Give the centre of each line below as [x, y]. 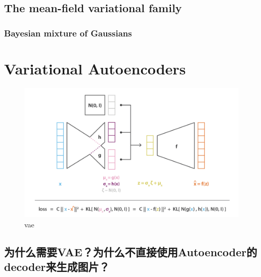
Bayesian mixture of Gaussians [68, 33]
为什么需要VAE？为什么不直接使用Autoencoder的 [131, 251]
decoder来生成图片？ [57, 266]
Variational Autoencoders [95, 68]
